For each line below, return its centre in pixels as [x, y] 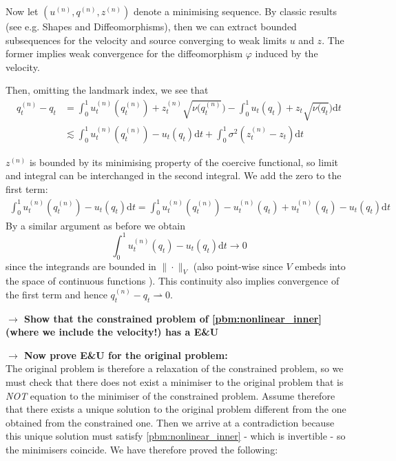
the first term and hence [56, 294]
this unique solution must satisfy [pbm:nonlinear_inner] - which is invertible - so [176, 436]
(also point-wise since [238, 266]
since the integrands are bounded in [81, 266]
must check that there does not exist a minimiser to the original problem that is [175, 382]
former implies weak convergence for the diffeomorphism [124, 53]
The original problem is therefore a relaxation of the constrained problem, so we [175, 368]
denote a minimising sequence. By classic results [235, 11]
